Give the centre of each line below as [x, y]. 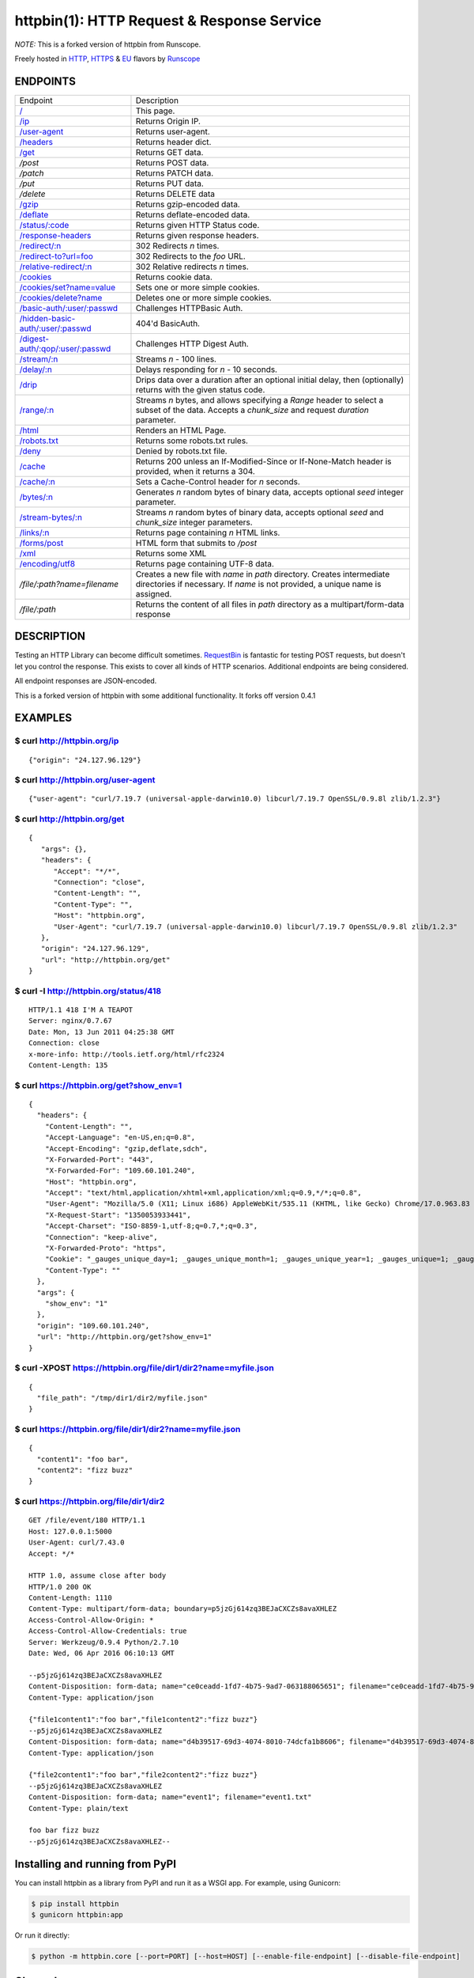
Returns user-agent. [173, 131]
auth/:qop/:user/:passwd [65, 348]
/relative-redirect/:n [56, 267]
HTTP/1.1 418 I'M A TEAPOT [81, 1010]
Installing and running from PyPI [96, 1864]
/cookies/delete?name [61, 297]
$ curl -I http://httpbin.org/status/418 [88, 991]
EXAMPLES [43, 718]
